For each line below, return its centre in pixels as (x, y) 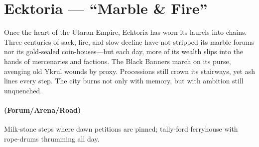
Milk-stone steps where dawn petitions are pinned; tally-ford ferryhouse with (121, 129)
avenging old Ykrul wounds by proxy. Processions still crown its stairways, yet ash (129, 71)
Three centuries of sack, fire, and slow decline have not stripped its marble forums (129, 41)
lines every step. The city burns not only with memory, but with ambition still (124, 81)
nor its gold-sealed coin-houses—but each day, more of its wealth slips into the (124, 51)
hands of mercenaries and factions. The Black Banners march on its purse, (118, 61)
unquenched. (23, 90)
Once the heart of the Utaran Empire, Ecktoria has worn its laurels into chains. (126, 32)
